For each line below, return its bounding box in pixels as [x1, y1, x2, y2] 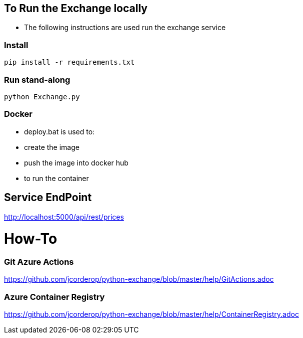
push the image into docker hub [24, 158, 128, 167]
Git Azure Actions [4, 257, 74, 267]
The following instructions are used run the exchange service [24, 23, 226, 32]
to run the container [24, 174, 89, 183]
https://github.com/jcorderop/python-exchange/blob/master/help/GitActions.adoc [4, 275, 274, 284]
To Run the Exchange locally [4, 2, 147, 15]
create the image [24, 142, 79, 151]
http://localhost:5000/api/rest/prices [4, 212, 124, 221]
